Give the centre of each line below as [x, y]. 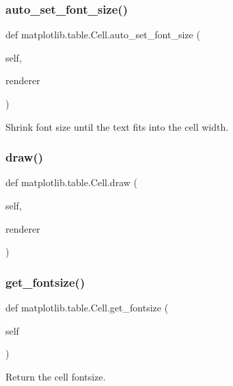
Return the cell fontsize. [56, 376]
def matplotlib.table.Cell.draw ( [71, 182]
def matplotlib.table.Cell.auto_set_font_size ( [103, 35]
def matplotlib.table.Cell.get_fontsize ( [87, 307]
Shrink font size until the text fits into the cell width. [117, 126]
